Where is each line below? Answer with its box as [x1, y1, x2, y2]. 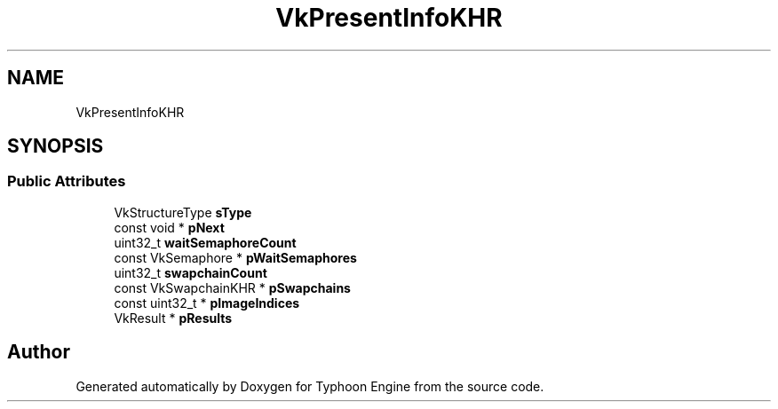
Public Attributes [7, 172, 126, 191]
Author [7, 341, 70, 364]
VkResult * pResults [114, 310, 233, 326]
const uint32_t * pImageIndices [114, 295, 300, 311]
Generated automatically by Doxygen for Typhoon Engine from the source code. [75, 378, 544, 394]
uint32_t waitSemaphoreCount [114, 234, 297, 250]
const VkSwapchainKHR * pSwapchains [114, 279, 351, 295]
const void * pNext [114, 219, 225, 235]
